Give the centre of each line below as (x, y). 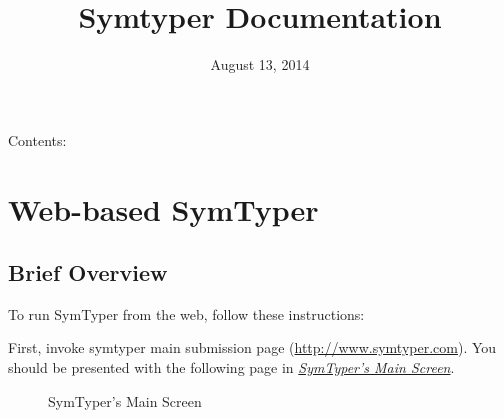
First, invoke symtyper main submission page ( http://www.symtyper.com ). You (252, 347)
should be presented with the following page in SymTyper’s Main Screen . (231, 367)
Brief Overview (88, 272)
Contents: (37, 139)
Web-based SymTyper (163, 208)
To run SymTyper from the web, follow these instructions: (186, 313)
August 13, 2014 (260, 64)
